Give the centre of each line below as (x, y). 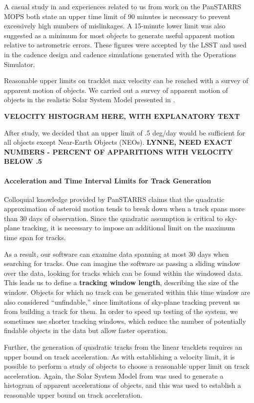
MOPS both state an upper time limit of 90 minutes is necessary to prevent (117, 16)
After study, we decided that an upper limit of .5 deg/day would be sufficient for (125, 132)
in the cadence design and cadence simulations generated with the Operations (120, 54)
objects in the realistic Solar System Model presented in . (90, 100)
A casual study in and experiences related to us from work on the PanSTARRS (123, 6)
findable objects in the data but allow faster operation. (86, 330)
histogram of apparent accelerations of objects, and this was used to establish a (123, 385)
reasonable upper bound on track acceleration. (73, 394)
